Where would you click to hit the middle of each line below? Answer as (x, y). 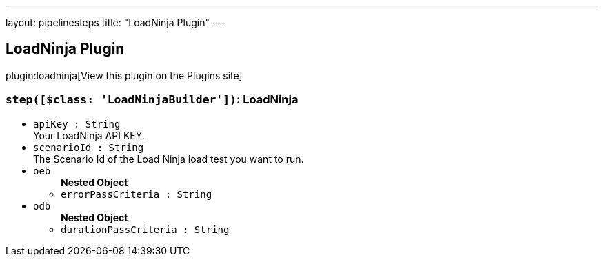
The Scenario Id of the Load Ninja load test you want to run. (169, 159)
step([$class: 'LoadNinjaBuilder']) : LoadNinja (152, 100)
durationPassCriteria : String (145, 229)
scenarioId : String (89, 147)
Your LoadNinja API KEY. (89, 135)
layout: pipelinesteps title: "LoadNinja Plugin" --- (116, 22)
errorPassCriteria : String (137, 194)
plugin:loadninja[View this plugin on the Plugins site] (124, 75)
